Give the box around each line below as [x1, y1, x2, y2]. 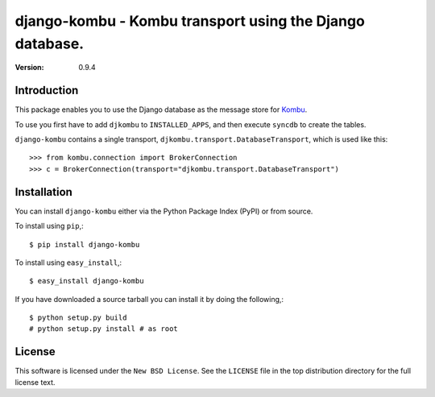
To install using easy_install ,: [14, 258, 122, 267]
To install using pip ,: [14, 221, 84, 231]
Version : [14, 63, 44, 72]
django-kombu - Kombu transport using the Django [14, 12, 366, 30]
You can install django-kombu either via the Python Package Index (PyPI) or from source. [14, 206, 313, 216]
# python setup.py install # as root [29, 325, 179, 333]
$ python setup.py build [29, 313, 127, 322]
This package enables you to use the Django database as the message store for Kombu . [14, 105, 308, 114]
